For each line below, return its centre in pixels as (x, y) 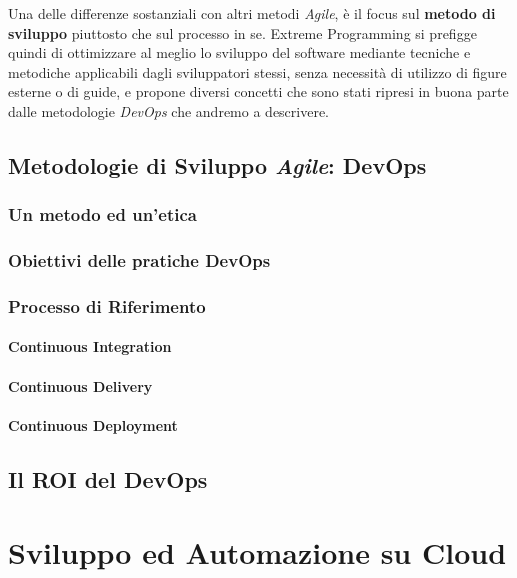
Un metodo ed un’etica (102, 214)
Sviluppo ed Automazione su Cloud (257, 552)
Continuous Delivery (80, 385)
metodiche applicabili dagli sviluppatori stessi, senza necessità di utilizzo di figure (257, 71)
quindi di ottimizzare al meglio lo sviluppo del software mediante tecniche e (239, 52)
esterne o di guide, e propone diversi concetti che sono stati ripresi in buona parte (258, 91)
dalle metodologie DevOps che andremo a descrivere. (169, 110)
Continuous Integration (90, 346)
